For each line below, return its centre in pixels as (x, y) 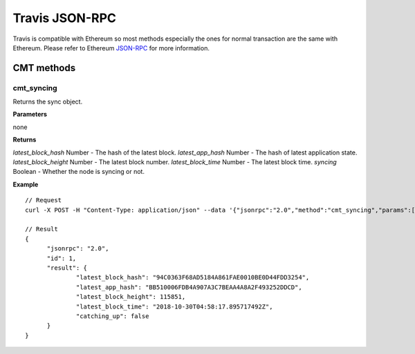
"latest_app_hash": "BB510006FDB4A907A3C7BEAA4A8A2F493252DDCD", (189, 287)
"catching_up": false (113, 316)
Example (26, 184)
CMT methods (44, 68)
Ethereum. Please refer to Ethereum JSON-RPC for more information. (111, 48)
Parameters (30, 115)
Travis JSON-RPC (65, 18)
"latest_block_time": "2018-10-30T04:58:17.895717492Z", (175, 306)
